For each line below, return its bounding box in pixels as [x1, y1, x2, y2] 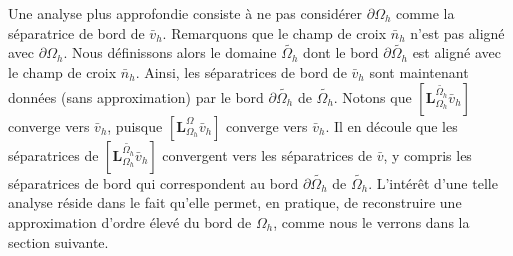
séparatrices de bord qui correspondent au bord [8, 172, 299, 193]
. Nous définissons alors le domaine [63, 42, 277, 63]
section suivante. [8, 231, 109, 252]
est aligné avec [412, 42, 501, 63]
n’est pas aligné [410, 22, 505, 43]
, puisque [107, 115, 163, 136]
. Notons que [333, 86, 412, 107]
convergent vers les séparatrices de [162, 144, 372, 165]
